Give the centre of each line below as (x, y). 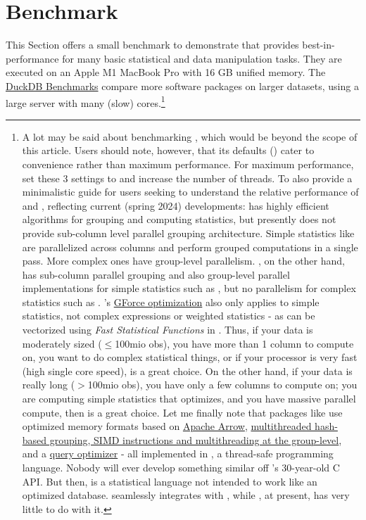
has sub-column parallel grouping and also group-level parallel (156, 274)
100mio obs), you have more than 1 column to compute (234, 343)
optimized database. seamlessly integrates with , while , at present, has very (186, 495)
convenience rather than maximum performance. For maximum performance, (188, 164)
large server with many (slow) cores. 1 (86, 101)
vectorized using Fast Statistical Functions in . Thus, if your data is (168, 330)
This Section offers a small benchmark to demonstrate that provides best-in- (170, 45)
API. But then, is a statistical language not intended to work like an (170, 481)
